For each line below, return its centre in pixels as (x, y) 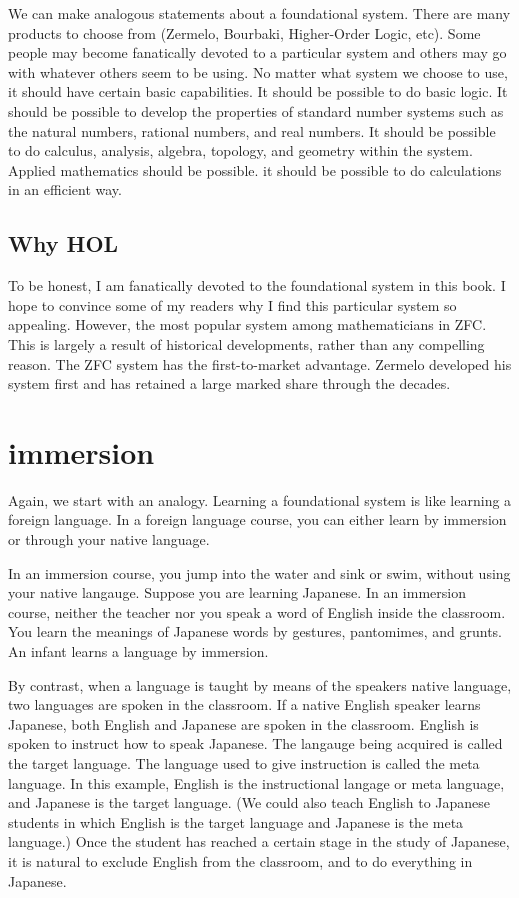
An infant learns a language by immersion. (138, 650)
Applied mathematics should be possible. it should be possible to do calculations (255, 169)
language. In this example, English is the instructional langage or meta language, (256, 782)
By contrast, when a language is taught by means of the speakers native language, (260, 684)
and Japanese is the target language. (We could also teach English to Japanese (249, 802)
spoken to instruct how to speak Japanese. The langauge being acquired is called (255, 743)
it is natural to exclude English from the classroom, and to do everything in (240, 860)
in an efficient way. (65, 189)
